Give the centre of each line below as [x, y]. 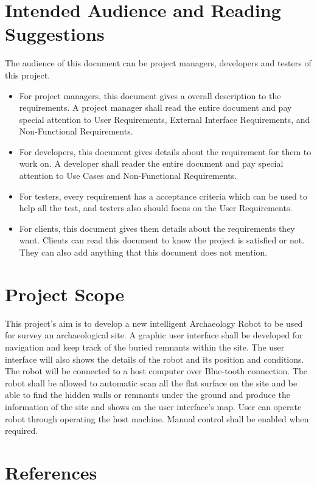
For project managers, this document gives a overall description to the [150, 95]
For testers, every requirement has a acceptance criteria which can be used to [163, 196]
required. [22, 431]
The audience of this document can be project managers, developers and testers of [158, 63]
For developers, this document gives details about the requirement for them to [165, 151]
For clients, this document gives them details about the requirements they [157, 228]
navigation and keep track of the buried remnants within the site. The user [145, 347]
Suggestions [55, 34]
